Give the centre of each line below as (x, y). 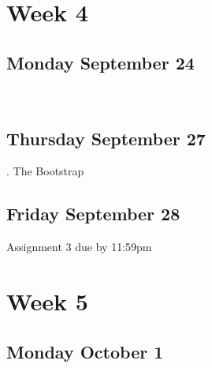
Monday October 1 (85, 351)
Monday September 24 (100, 62)
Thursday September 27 (106, 138)
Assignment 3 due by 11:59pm (79, 247)
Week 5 (47, 300)
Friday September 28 (93, 214)
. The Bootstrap (45, 171)
